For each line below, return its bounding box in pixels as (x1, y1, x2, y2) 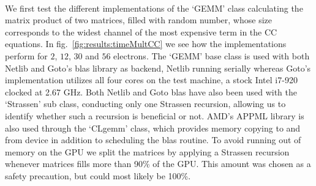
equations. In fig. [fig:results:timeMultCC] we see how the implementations (5, 37, 287, 50)
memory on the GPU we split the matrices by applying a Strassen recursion (5, 145, 290, 158)
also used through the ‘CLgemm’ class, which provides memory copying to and (5, 121, 301, 134)
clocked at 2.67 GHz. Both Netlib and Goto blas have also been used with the (5, 85, 297, 98)
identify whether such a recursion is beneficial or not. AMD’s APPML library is (5, 109, 304, 122)
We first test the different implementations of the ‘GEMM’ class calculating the (5, 1, 303, 14)
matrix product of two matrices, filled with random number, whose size (5, 13, 272, 26)
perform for (5, 49, 48, 62)
